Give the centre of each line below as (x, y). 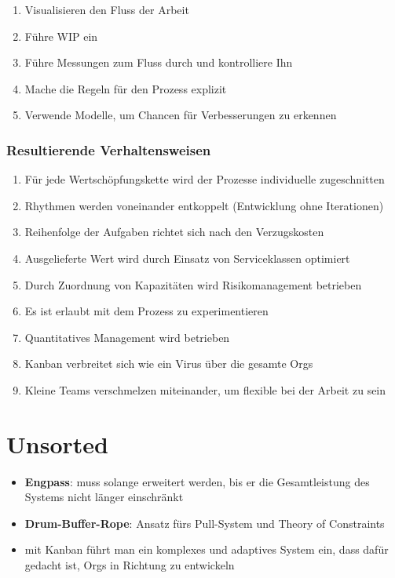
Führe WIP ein (61, 36)
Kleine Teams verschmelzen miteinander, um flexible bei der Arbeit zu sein (205, 389)
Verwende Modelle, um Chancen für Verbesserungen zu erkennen (181, 115)
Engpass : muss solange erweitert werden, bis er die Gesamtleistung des (197, 481)
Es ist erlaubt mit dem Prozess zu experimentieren (146, 311)
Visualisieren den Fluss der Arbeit (107, 9)
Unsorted (57, 443)
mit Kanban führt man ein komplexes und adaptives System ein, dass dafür (207, 549)
